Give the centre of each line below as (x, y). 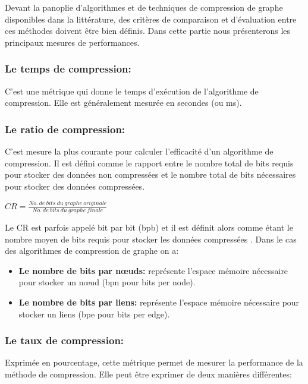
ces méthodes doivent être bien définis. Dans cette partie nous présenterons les (148, 31)
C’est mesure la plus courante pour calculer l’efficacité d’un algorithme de (139, 151)
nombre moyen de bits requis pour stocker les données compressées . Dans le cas (151, 239)
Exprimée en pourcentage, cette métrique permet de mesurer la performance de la (154, 362)
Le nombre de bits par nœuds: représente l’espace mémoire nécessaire (153, 270)
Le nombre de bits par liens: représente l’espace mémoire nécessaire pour (159, 302)
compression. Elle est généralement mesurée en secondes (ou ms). (123, 103)
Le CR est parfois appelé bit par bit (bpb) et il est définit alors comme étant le (149, 227)
